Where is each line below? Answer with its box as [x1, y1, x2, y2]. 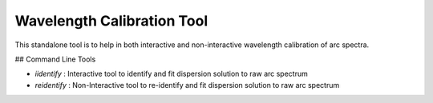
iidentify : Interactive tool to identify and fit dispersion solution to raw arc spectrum [34, 69, 308, 79]
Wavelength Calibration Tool [14, 12, 208, 30]
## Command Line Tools [14, 54, 96, 64]
